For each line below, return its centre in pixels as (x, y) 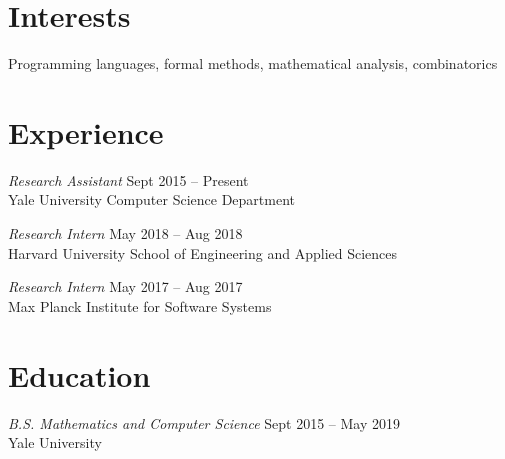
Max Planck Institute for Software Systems (140, 305)
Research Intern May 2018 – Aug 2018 (125, 233)
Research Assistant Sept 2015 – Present (128, 179)
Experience (86, 131)
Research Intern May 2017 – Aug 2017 (125, 286)
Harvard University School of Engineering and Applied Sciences (203, 252)
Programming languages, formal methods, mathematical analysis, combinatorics (253, 63)
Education (79, 374)
